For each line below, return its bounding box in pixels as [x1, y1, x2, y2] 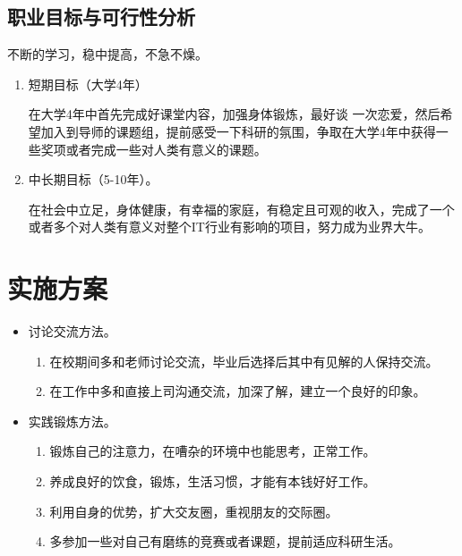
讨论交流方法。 [28, 322, 116, 341]
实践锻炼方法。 [28, 411, 116, 430]
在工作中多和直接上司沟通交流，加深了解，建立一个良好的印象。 [49, 382, 426, 400]
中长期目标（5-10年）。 [28, 170, 158, 189]
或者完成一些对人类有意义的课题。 [65, 139, 267, 158]
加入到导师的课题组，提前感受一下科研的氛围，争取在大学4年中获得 [40, 122, 436, 140]
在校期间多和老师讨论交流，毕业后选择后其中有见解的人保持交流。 [49, 351, 439, 370]
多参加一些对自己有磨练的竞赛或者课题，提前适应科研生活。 [49, 532, 401, 551]
